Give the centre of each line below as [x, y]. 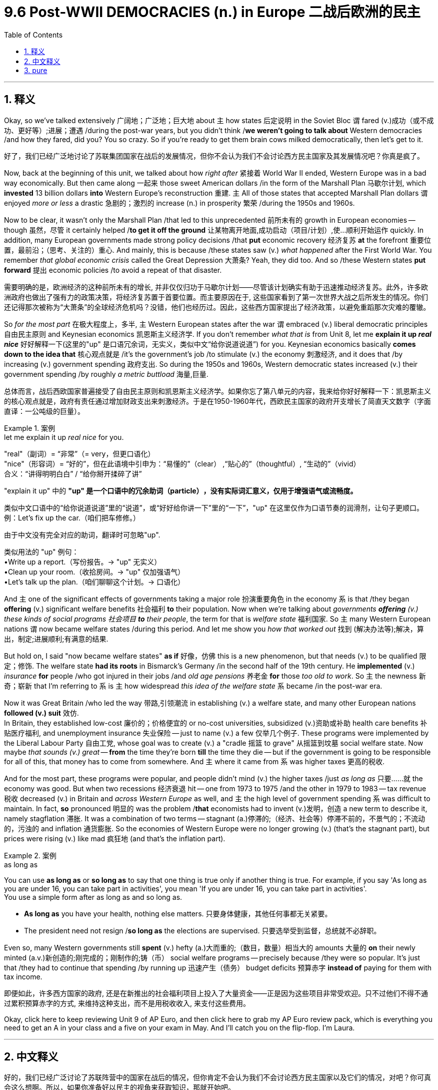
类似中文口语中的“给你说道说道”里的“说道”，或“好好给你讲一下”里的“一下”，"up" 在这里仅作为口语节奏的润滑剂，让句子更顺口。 [214, 507]
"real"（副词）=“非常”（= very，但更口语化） [79, 453]
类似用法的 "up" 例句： [41, 552]
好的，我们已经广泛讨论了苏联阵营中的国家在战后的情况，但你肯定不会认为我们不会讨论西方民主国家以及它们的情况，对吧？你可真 [217, 1077]
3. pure [36, 70]
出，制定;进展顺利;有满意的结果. [56, 639]
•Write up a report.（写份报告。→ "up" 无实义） [83, 562]
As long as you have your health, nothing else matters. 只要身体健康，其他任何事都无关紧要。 [178, 913]
